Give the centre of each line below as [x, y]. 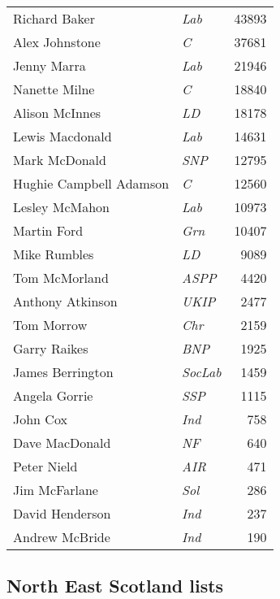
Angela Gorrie [53, 395]
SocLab [202, 372]
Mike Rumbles [54, 254]
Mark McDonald [60, 160]
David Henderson [62, 513]
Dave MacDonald [62, 443]
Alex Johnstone [57, 42]
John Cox [40, 419]
